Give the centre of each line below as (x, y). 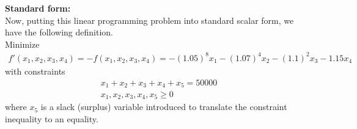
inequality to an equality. (52, 119)
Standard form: (38, 8)
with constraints (35, 71)
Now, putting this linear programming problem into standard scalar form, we (149, 20)
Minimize (22, 44)
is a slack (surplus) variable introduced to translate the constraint (164, 107)
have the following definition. (59, 32)
